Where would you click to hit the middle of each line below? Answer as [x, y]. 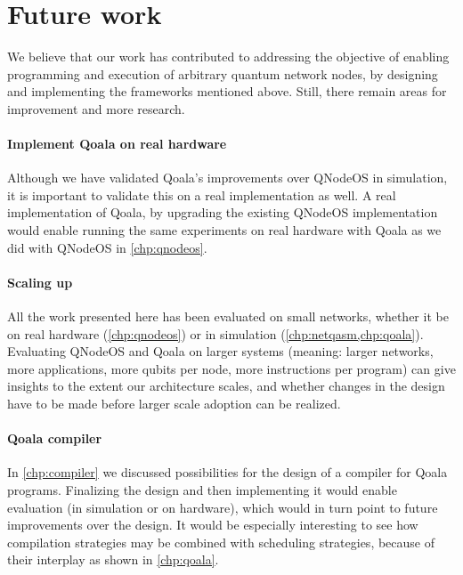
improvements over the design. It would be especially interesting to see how [213, 525]
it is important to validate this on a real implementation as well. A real [202, 194]
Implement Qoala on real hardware [117, 144]
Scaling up [40, 282]
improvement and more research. [96, 108]
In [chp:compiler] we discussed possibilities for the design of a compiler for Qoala [227, 472]
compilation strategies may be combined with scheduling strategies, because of [221, 542]
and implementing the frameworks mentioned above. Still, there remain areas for [227, 91]
